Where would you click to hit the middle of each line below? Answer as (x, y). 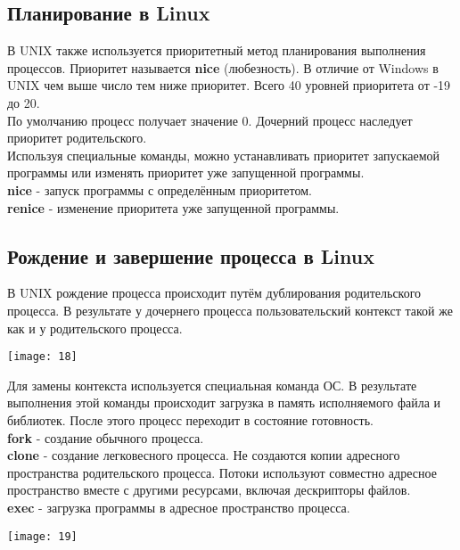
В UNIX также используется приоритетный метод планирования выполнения (217, 50)
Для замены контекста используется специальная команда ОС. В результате (212, 385)
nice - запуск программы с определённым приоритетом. (160, 189)
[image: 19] (42, 536)
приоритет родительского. (77, 138)
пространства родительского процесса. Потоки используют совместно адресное (222, 472)
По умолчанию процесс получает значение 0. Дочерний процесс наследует (210, 120)
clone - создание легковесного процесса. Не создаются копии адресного (204, 455)
